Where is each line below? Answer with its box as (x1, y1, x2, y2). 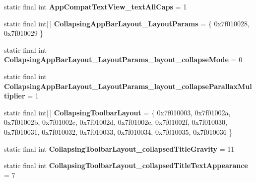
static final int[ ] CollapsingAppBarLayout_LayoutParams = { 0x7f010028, (4, 18, 250, 28)
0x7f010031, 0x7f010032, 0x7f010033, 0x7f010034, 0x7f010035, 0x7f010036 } (4, 126, 233, 137)
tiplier (4, 91, 25, 101)
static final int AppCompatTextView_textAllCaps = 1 (4, 1, 187, 11)
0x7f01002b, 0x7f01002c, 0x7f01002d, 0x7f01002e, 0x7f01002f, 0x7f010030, (4, 117, 228, 127)
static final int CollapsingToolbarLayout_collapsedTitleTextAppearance (4, 160, 248, 171)
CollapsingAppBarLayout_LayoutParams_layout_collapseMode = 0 (4, 54, 243, 65)
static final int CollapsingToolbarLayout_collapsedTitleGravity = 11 (4, 143, 235, 154)
